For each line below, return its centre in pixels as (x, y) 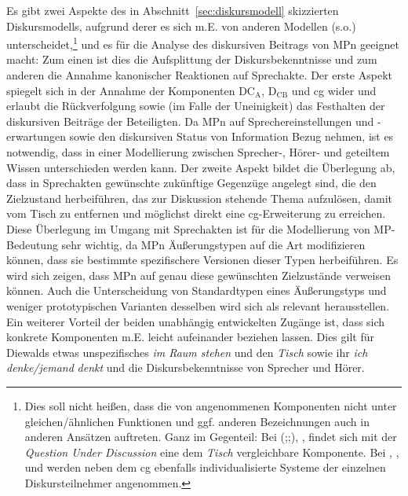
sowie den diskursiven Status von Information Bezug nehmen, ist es (231, 136)
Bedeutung (32, 244)
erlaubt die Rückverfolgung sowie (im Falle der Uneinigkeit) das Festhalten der (196, 106)
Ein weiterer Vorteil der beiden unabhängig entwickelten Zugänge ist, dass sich (196, 321)
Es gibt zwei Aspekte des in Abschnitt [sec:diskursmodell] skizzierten (173, 10)
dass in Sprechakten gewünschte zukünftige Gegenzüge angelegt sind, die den (191, 183)
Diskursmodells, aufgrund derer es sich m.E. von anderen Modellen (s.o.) (181, 26)
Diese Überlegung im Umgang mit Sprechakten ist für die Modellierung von (188, 228)
